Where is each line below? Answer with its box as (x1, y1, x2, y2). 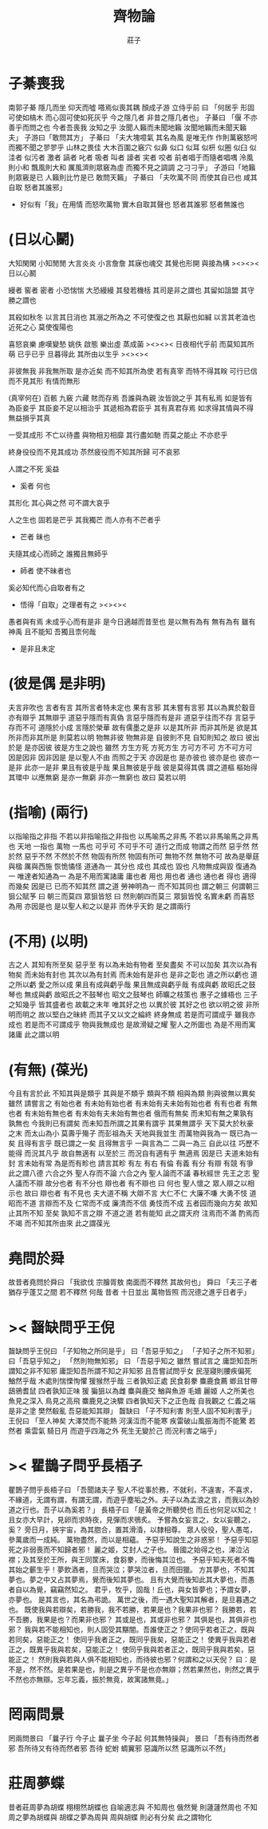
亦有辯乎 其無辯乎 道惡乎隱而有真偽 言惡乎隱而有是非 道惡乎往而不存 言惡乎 (8, 712, 256, 722)
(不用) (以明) (8, 932, 89, 950)
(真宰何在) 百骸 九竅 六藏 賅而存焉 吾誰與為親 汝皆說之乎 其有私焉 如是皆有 (8, 393, 253, 403)
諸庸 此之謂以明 (8, 1030, 60, 1039)
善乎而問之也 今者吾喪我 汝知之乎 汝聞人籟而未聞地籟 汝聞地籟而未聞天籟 (8, 122, 247, 132)
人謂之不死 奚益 (8, 464, 60, 474)
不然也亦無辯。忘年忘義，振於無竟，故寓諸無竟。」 (8, 1675, 173, 1684)
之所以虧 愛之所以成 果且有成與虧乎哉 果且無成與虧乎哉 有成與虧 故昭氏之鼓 (8, 980, 256, 990)
